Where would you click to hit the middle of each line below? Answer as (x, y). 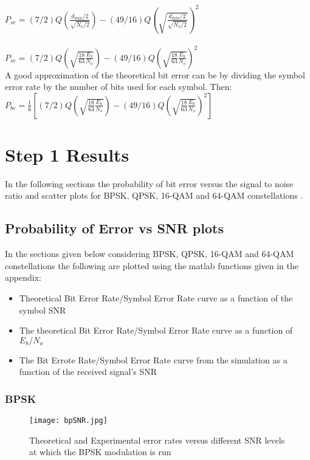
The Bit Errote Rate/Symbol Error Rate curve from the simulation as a (153, 359)
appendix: (23, 277)
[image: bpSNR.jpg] (68, 421)
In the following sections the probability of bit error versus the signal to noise (149, 183)
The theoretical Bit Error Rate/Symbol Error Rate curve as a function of (156, 330)
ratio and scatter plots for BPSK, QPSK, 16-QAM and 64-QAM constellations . (154, 195)
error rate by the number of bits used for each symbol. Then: (119, 87)
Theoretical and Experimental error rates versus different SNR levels (157, 440)
